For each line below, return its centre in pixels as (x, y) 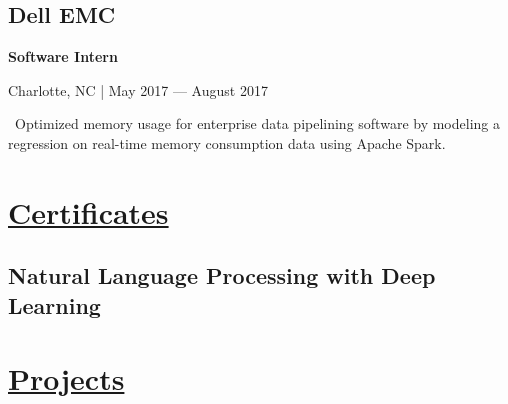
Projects (66, 378)
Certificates (88, 211)
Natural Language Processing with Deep (222, 275)
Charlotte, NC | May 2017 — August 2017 (138, 89)
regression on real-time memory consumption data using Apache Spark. (227, 142)
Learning (54, 304)
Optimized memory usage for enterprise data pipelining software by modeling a (257, 123)
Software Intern (63, 56)
